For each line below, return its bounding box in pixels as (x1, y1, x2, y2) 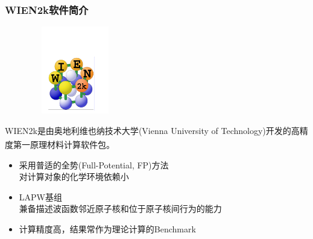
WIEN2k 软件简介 (5, 2, 89, 17)
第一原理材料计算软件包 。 (13, 138, 115, 151)
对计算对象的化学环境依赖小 (19, 170, 129, 183)
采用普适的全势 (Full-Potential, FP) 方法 (19, 158, 169, 171)
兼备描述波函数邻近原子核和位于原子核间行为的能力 (19, 202, 222, 215)
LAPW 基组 (19, 190, 62, 203)
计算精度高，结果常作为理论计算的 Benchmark (19, 223, 196, 235)
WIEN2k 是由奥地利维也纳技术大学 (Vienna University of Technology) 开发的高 (5, 124, 300, 136)
